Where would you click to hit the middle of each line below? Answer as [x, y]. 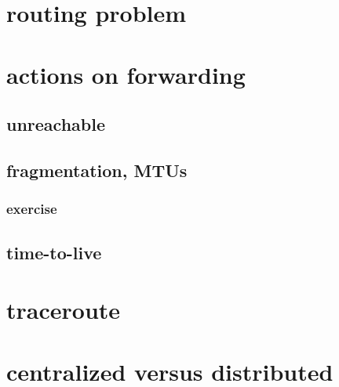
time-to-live [54, 252]
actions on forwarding [126, 74]
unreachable [56, 124]
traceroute [64, 310]
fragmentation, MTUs [97, 170]
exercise [32, 209]
